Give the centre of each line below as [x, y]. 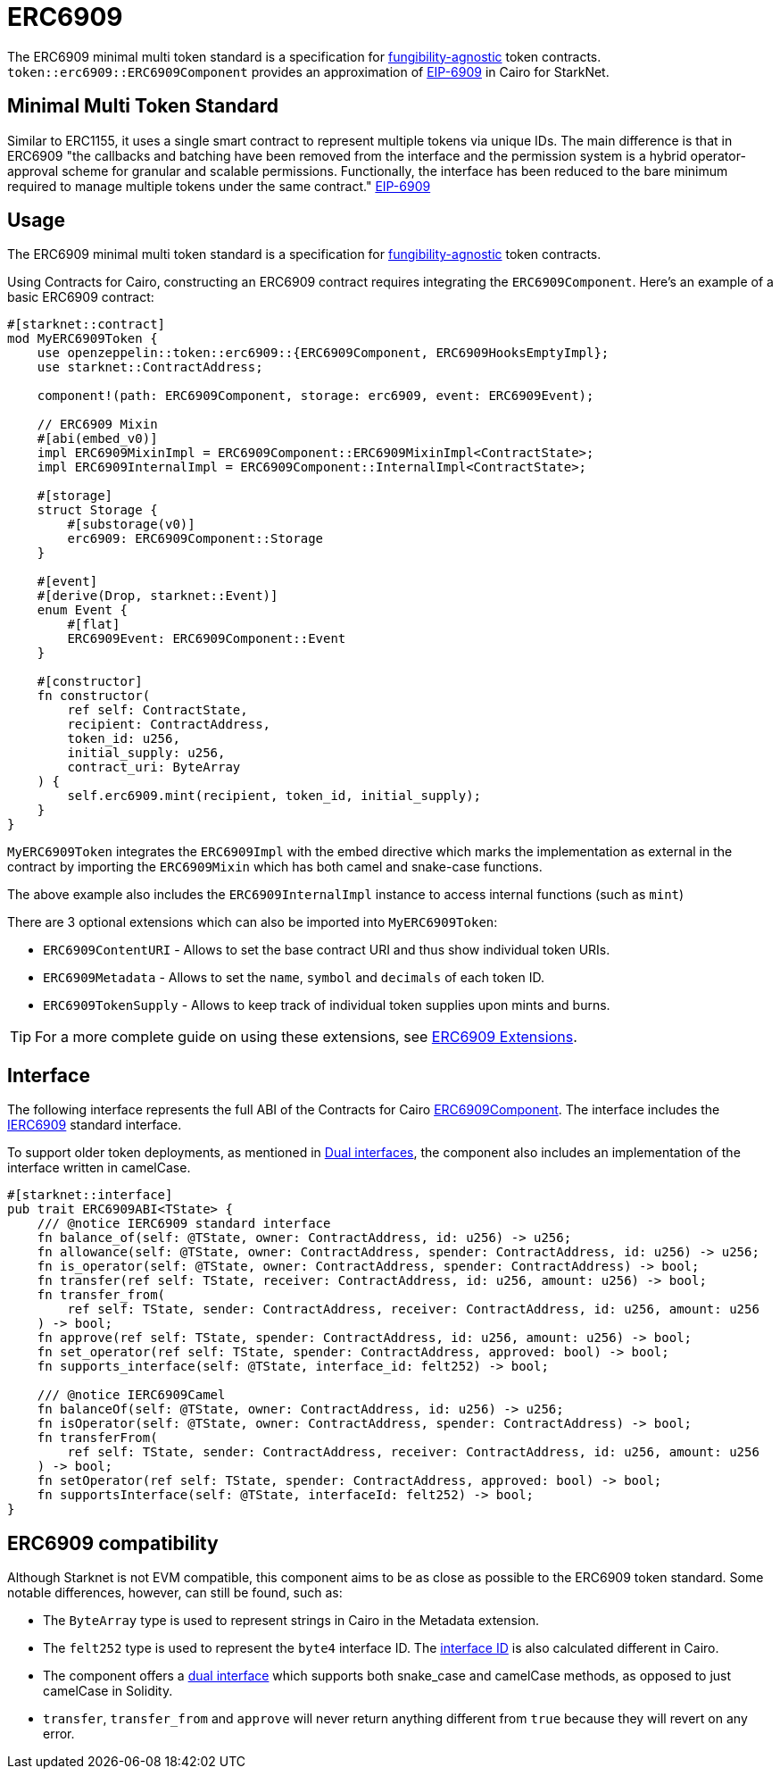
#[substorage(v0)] [131, 525]
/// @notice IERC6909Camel [131, 1395]
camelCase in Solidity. [108, 1691]
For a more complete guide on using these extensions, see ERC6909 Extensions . [306, 1037]
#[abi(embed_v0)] [97, 439]
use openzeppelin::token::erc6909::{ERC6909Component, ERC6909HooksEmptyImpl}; [323, 353]
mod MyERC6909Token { [83, 339]
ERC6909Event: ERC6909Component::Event [207, 639]
